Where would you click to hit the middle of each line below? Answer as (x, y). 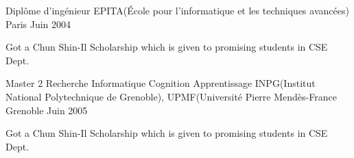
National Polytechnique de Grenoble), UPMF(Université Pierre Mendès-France (171, 96)
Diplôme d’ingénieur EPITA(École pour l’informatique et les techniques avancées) (177, 10)
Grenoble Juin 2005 (47, 110)
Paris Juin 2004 (38, 24)
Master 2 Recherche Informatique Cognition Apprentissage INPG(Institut (161, 83)
